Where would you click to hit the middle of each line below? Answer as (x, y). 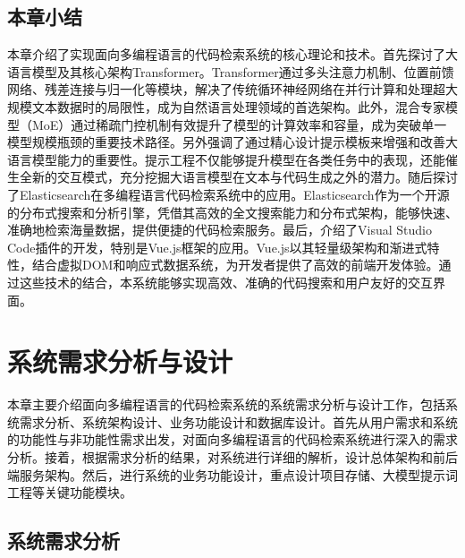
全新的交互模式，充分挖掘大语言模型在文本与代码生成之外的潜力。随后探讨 (238, 177)
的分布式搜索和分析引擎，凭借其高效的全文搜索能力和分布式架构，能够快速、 (232, 212)
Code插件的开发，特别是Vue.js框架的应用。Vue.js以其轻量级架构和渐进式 (217, 247)
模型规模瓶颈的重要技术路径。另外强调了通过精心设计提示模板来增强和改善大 (232, 142)
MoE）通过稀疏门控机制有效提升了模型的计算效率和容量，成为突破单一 (239, 124)
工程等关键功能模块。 (70, 492)
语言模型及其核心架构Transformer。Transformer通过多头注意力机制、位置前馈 (231, 71)
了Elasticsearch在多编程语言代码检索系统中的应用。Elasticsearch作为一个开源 (228, 194)
